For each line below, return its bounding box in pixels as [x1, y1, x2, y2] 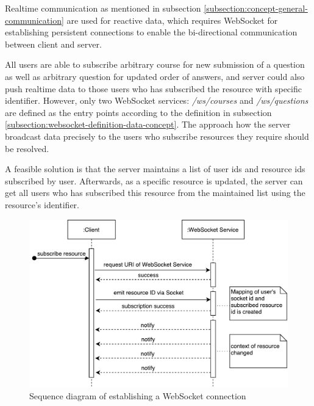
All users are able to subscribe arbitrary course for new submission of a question [5, 58, 305, 71]
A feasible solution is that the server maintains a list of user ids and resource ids [5, 162, 305, 175]
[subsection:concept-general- [204, 2, 308, 14]
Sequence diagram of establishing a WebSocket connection [29, 390, 246, 402]
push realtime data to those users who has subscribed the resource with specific [5, 82, 302, 95]
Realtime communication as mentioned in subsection [5, 2, 201, 14]
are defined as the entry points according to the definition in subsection [5, 106, 272, 118]
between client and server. [5, 37, 102, 50]
